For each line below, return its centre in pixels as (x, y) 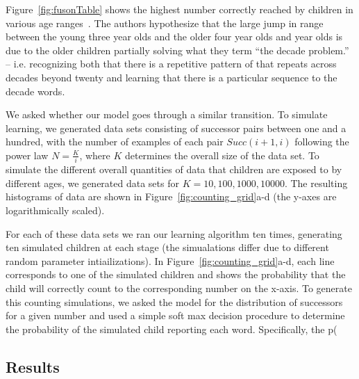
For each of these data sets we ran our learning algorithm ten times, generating (174, 233)
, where (95, 155)
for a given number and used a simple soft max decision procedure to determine (175, 315)
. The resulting (316, 183)
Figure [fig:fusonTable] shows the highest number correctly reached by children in (179, 9)
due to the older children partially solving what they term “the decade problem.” (177, 50)
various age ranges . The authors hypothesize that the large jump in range (165, 23)
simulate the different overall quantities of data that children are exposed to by (174, 169)
